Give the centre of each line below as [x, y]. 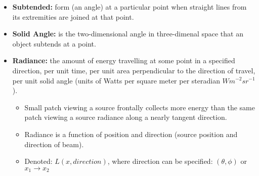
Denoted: [38, 161]
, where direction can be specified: [160, 161]
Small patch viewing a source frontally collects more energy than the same [140, 107]
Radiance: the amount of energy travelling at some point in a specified [124, 60]
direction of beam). [54, 144]
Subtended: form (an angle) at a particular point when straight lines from [129, 7]
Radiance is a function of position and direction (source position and [131, 134]
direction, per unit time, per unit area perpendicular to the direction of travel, [134, 70]
